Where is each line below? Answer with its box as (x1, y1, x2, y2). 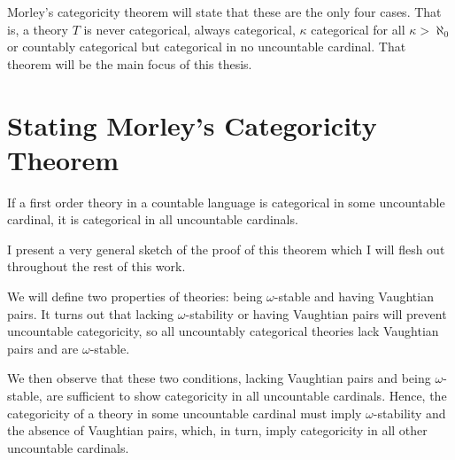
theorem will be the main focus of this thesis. (7, 54, 252, 73)
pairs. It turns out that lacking (7, 304, 174, 323)
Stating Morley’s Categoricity (7, 106, 377, 143)
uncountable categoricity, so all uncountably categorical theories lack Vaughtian (7, 322, 439, 340)
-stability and (373, 403, 446, 422)
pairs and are (7, 339, 79, 357)
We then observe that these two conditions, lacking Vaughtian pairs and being (7, 369, 431, 387)
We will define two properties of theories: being (7, 287, 263, 306)
